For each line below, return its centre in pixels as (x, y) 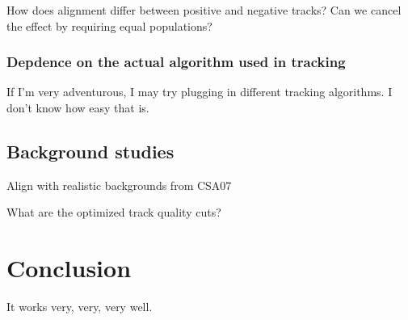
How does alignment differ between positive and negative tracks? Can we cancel (204, 10)
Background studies (90, 151)
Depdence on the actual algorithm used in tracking (176, 62)
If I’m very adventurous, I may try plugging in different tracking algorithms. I (200, 92)
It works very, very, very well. (80, 307)
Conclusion (69, 268)
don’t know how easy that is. (78, 107)
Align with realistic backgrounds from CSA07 (119, 185)
